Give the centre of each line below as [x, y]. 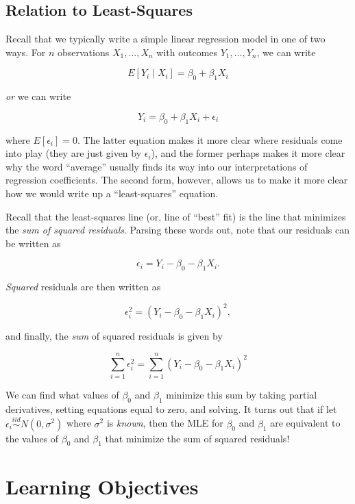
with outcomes [187, 52]
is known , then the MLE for [165, 423]
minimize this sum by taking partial [242, 394]
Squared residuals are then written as [83, 287]
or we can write [38, 96]
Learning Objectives [102, 486]
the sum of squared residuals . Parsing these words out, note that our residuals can [177, 230]
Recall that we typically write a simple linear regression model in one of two [166, 39]
